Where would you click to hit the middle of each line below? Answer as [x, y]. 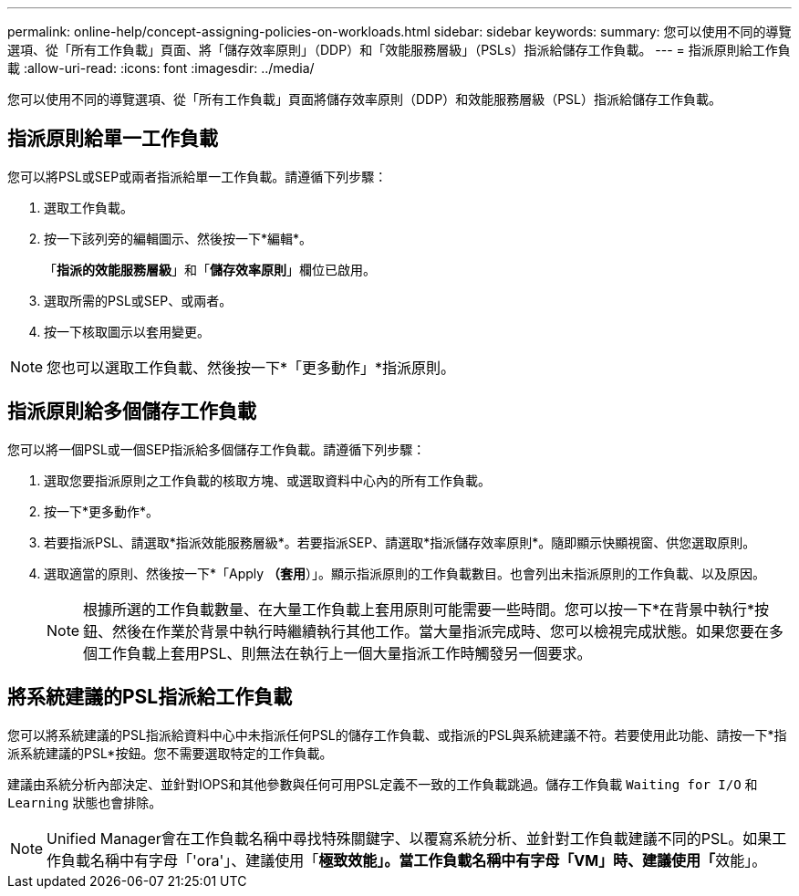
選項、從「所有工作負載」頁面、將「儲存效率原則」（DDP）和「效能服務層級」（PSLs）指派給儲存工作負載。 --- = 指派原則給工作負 [399, 50]
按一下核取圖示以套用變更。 [127, 331]
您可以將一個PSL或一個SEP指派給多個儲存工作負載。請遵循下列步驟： [217, 449]
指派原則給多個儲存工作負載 [132, 412]
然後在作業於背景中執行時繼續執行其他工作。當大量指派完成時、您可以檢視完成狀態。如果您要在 [441, 631]
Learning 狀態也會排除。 [85, 802]
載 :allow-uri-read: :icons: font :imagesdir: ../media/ [161, 68]
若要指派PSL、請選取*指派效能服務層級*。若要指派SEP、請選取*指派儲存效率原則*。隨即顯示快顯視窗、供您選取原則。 [400, 542]
